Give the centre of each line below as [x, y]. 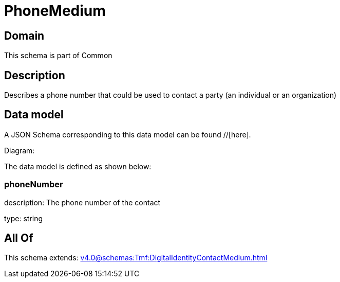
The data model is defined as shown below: [78, 166]
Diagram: [20, 150]
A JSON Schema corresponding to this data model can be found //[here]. [128, 134]
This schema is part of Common [58, 56]
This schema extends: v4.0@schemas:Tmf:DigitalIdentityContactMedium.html [136, 258]
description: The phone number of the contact [82, 202]
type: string [24, 218]
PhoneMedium [55, 11]
